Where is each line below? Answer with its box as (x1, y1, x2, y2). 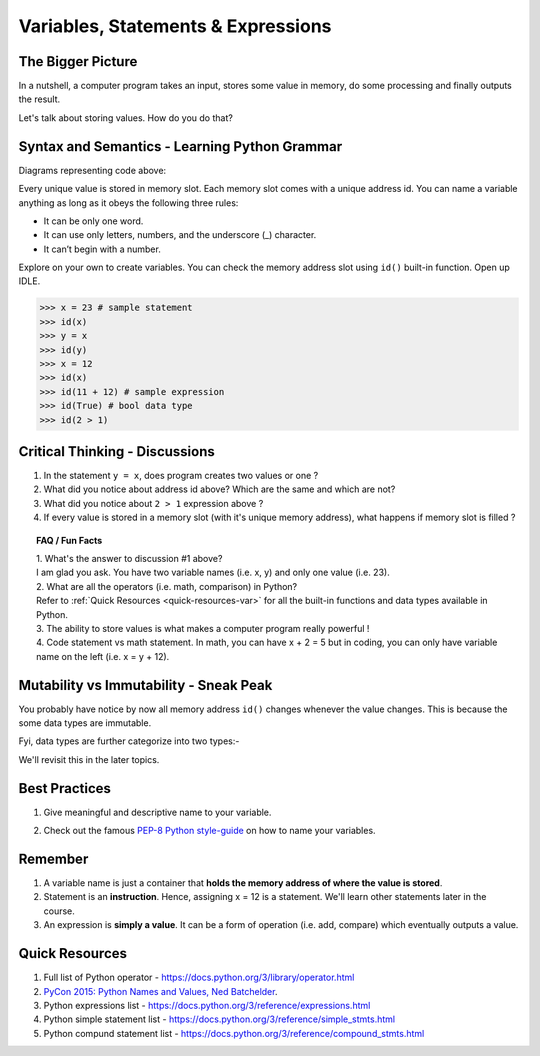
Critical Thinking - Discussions (18, 443, 215, 460)
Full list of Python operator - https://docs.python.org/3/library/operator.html (43, 971, 355, 984)
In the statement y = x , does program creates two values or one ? (43, 470, 319, 482)
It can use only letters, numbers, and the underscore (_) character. (43, 229, 317, 241)
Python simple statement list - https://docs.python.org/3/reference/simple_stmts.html (43, 1013, 395, 1025)
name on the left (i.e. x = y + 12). (36, 650, 170, 662)
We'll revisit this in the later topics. (18, 753, 160, 765)
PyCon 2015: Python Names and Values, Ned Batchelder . (43, 985, 278, 997)
